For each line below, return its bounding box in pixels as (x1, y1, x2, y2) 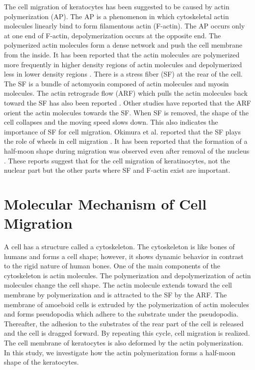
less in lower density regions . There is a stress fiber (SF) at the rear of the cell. (4, 69, 243, 79)
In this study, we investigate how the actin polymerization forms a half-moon (4, 347, 236, 357)
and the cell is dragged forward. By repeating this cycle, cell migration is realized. (4, 328, 250, 338)
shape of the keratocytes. (4, 357, 79, 367)
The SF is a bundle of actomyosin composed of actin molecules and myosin (4, 78, 229, 88)
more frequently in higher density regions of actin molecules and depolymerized (4, 59, 242, 69)
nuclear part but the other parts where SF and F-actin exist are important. (4, 165, 230, 175)
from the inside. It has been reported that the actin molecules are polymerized (4, 49, 240, 59)
